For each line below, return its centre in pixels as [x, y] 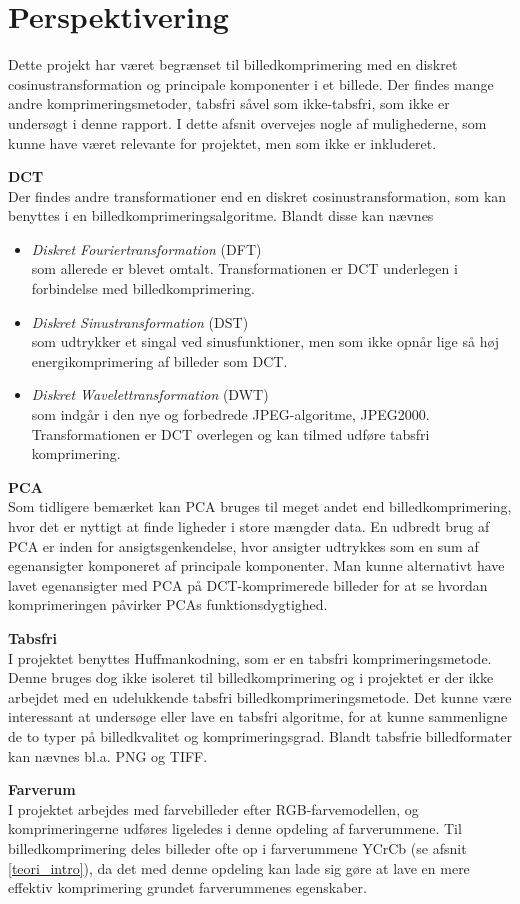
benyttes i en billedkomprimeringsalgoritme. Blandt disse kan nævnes [221, 215]
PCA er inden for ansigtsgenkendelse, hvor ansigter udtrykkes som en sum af [243, 545]
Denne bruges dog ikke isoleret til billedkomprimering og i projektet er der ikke [251, 677]
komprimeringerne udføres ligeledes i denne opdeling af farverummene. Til [235, 828]
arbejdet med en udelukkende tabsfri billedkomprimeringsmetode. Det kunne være [260, 696]
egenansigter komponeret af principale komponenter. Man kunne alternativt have [256, 565]
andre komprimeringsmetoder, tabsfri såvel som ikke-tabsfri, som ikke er [229, 103]
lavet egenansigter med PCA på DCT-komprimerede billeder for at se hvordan [248, 584]
